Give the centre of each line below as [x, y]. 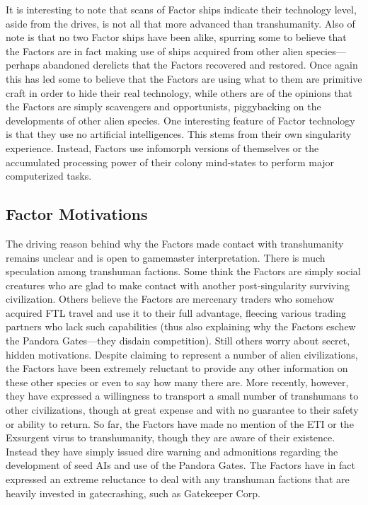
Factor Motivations [77, 214]
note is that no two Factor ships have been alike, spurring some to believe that [176, 37]
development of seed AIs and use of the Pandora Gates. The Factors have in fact [181, 465]
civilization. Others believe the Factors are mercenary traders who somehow [170, 299]
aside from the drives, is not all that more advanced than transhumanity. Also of [180, 23]
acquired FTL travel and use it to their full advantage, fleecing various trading [176, 312]
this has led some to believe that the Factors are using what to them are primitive [184, 78]
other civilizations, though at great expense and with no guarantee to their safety [182, 410]
